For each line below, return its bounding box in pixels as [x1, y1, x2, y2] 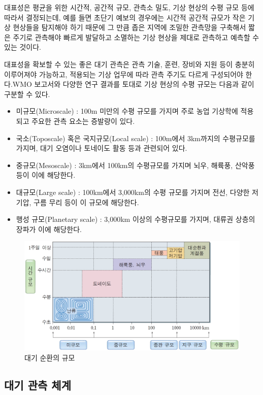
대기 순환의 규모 [24, 352, 75, 363]
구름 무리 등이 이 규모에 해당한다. [34, 196, 139, 207]
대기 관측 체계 [4, 377, 72, 392]
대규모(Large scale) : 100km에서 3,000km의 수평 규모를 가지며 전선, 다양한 [16, 186, 250, 197]
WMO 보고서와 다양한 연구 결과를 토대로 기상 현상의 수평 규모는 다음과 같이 [12, 79, 254, 89]
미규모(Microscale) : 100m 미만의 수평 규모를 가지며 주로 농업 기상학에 [16, 106, 238, 116]
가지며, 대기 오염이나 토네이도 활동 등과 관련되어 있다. [16, 143, 187, 153]
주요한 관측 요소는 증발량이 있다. [31, 115, 135, 126]
